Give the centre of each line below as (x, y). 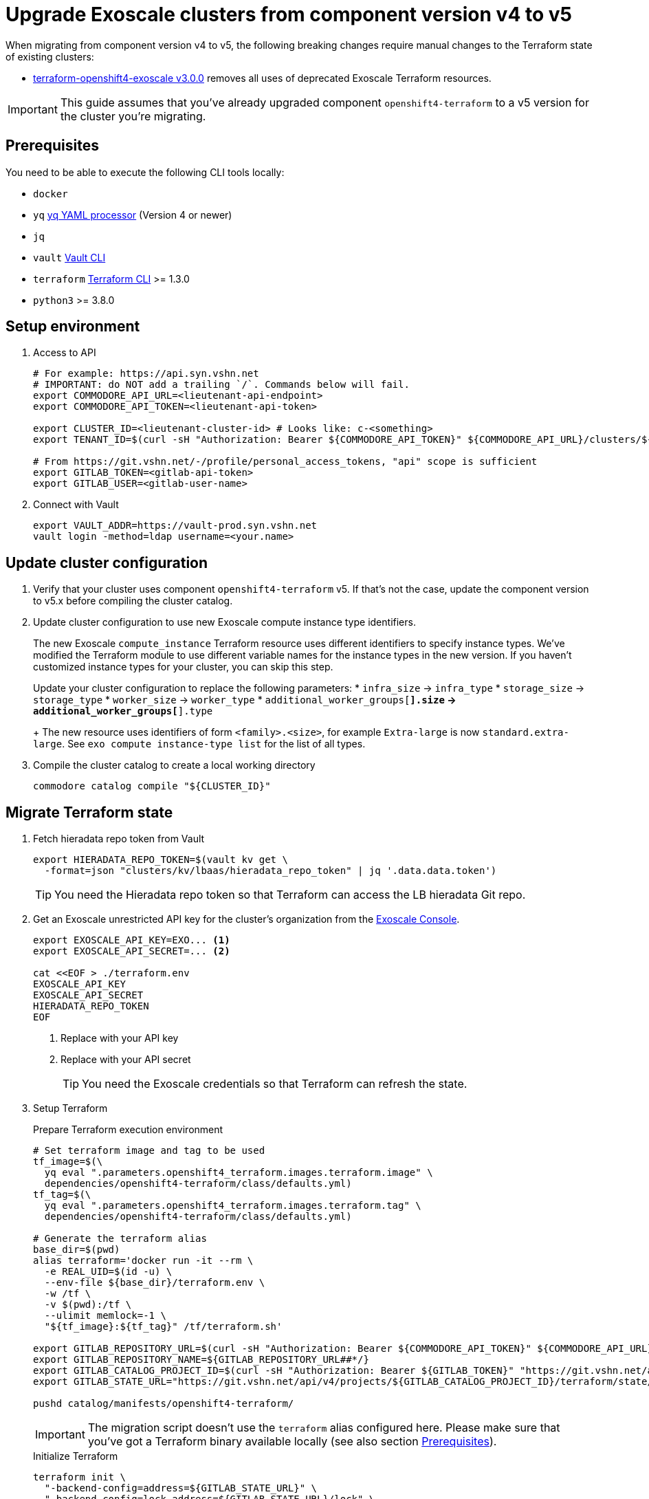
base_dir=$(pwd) (77, 1250)
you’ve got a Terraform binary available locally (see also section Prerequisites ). (292, 1442)
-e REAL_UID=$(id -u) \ (108, 1272)
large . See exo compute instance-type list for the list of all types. (199, 744)
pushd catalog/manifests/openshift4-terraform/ (164, 1404)
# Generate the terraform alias (120, 1239)
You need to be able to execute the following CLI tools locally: (145, 172)
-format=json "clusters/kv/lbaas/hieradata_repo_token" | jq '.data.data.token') (271, 871)
